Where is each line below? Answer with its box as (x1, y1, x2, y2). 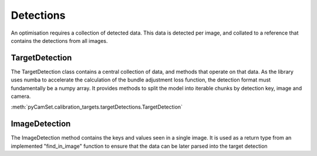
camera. (11, 93, 31, 100)
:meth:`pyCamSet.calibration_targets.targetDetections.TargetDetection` (11, 103, 183, 111)
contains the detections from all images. (11, 37, 108, 44)
